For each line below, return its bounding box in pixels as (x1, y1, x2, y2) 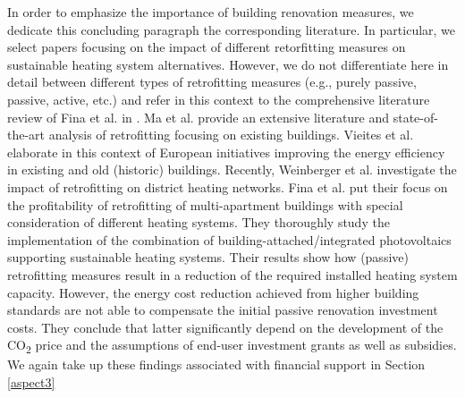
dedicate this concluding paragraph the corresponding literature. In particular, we (7, 20, 456, 38)
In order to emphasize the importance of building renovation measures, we (7, 3, 414, 21)
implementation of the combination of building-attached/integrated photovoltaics (7, 230, 452, 249)
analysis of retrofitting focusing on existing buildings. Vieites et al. (48, 125, 414, 144)
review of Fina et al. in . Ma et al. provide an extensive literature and (7, 107, 390, 126)
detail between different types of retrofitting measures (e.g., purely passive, (7, 72, 417, 91)
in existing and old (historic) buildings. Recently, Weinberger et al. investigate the (7, 160, 457, 179)
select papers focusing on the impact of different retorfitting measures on (7, 38, 406, 56)
